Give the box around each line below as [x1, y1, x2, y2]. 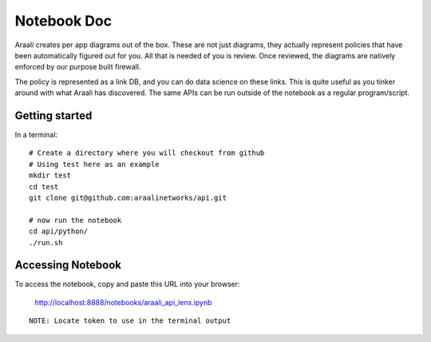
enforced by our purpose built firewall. [14, 62, 141, 72]
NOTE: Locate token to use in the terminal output [29, 316, 231, 325]
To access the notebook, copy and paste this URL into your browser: [14, 280, 240, 289]
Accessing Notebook [14, 258, 122, 272]
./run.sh [29, 238, 63, 247]
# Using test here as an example [29, 160, 160, 169]
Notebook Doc [14, 12, 112, 30]
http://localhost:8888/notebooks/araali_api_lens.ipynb [34, 297, 212, 307]
